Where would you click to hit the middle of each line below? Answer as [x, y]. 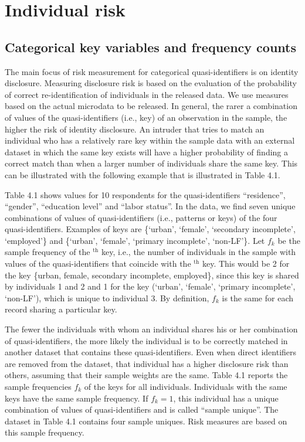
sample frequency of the [48, 252]
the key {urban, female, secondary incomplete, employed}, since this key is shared [152, 275]
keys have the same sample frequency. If [77, 398]
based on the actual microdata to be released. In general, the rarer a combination [151, 106]
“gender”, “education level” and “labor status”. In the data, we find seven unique [150, 206]
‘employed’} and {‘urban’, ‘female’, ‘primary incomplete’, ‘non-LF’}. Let [135, 240]
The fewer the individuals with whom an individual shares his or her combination [151, 329]
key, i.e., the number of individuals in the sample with [199, 252]
